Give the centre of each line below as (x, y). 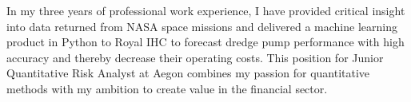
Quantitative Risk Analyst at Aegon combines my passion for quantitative (188, 73)
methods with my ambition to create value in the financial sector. (167, 88)
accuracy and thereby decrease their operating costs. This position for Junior (195, 57)
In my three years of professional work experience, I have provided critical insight (206, 10)
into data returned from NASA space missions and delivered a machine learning (202, 26)
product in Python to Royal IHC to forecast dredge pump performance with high (205, 42)
